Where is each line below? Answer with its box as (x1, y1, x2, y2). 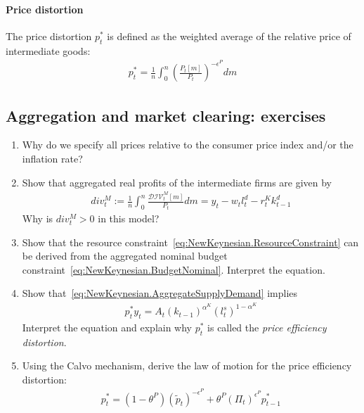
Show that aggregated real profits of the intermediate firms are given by (22, 174, 332, 189)
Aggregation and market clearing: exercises (6, 104, 326, 126)
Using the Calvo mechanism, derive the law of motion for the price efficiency (22, 358, 352, 373)
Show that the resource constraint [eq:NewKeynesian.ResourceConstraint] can (22, 234, 359, 249)
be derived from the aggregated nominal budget (22, 248, 228, 263)
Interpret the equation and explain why (22, 319, 193, 334)
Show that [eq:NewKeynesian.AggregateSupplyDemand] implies (22, 286, 298, 300)
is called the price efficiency (207, 319, 327, 334)
